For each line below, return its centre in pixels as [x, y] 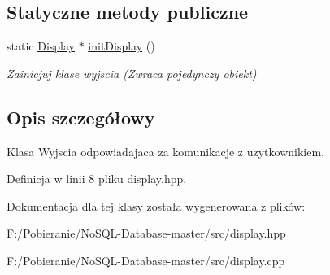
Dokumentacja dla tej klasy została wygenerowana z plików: [156, 205]
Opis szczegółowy [81, 117]
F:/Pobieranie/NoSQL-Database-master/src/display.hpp [146, 233]
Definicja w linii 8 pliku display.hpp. [97, 179]
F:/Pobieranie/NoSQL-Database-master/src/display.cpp [146, 260]
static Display [41, 46]
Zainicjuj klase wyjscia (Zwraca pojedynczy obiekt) [132, 73]
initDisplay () [122, 46]
